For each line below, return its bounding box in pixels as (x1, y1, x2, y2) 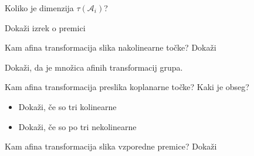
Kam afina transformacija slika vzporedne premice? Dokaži (5, 140, 217, 152)
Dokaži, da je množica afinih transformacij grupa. (5, 61, 183, 73)
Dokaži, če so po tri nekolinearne (18, 120, 137, 132)
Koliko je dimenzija (5, 2, 74, 14)
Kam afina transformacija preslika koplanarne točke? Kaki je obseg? (5, 81, 249, 93)
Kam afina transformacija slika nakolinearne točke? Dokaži (5, 41, 216, 54)
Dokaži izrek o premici (5, 21, 86, 34)
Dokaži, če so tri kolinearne (18, 100, 117, 112)
